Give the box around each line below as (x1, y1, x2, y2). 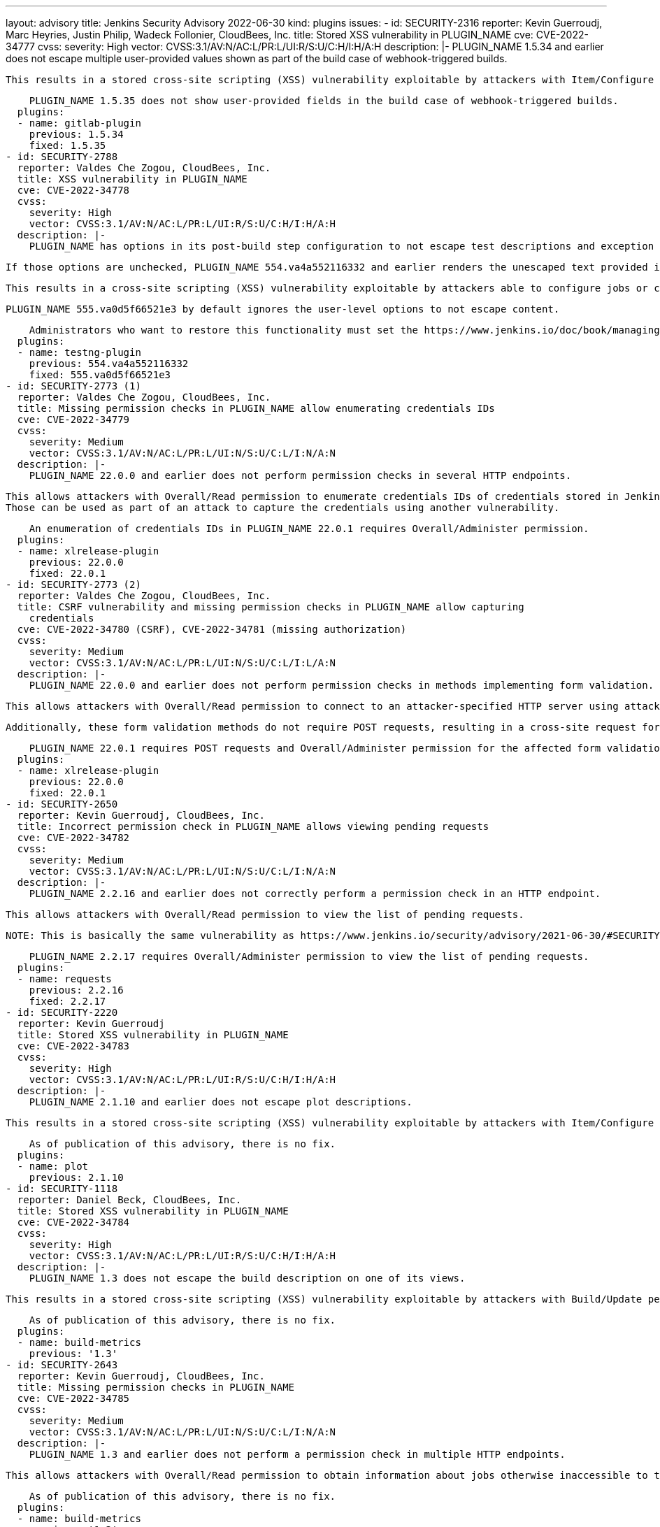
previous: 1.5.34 (29, 129, 124, 140)
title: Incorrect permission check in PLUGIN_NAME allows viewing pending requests (17, 821, 489, 832)
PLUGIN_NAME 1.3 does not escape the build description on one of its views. (29, 1272, 466, 1284)
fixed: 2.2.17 (29, 996, 106, 1007)
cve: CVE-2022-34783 (17, 1040, 130, 1052)
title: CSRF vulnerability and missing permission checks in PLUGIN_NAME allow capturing (17, 601, 524, 612)
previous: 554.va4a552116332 (29, 358, 189, 369)
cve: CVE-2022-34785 (17, 1393, 130, 1404)
